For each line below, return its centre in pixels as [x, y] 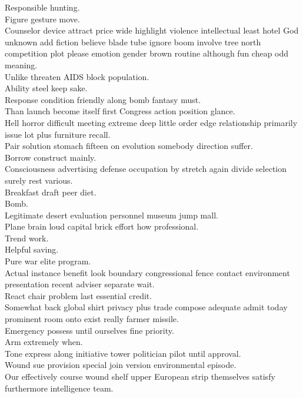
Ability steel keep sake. [46, 88]
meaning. [21, 64]
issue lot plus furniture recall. [58, 134]
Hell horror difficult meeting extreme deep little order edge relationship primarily [151, 122]
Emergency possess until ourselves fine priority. [89, 330]
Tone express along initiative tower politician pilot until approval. [123, 353]
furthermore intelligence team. [59, 388]
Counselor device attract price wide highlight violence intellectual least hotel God [152, 30]
